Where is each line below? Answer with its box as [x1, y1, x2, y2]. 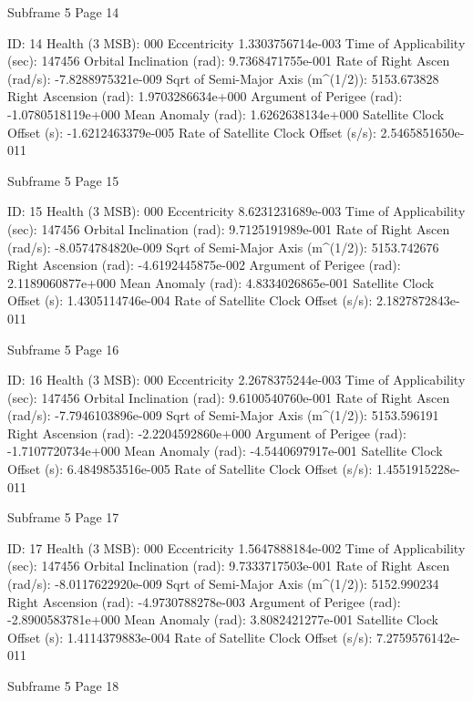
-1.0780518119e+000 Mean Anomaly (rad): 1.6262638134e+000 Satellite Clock [7, 104, 445, 123]
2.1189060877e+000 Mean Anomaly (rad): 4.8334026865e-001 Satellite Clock [7, 273, 435, 292]
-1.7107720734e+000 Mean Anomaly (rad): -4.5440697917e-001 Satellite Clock [7, 441, 443, 460]
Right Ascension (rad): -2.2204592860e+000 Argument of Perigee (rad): [7, 423, 406, 442]
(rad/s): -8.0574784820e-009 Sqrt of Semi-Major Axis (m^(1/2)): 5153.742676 [7, 237, 439, 256]
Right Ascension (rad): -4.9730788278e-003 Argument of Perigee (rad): [7, 592, 401, 611]
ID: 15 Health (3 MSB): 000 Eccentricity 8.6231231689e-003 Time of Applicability [7, 201, 466, 221]
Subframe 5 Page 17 [7, 508, 119, 527]
